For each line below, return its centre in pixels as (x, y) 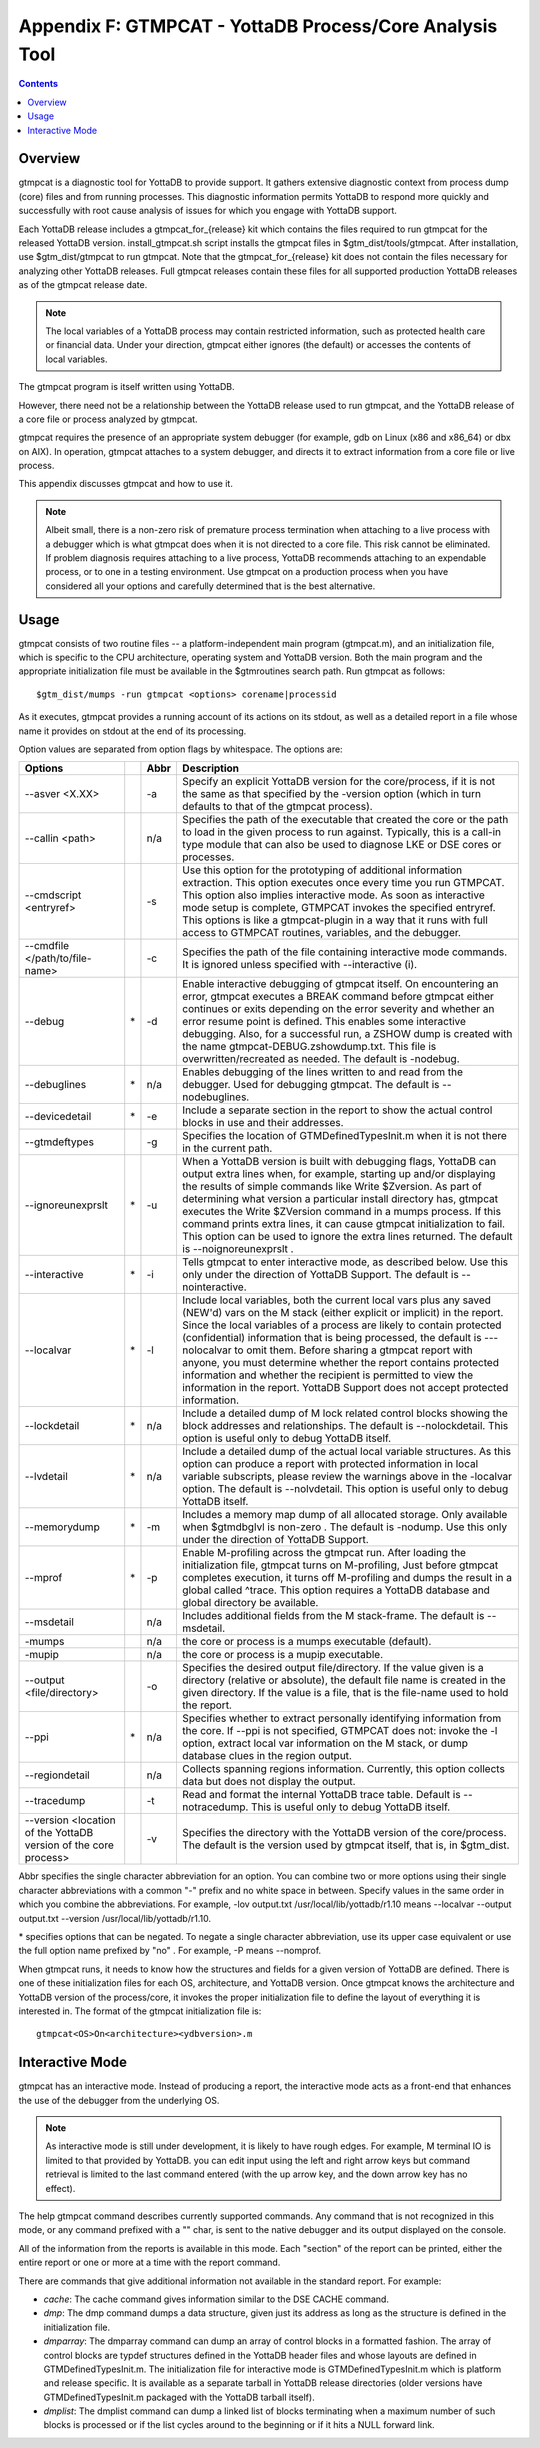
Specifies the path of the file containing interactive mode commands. (344, 952)
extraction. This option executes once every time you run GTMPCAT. (343, 883)
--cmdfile (47, 946)
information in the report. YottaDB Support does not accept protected (345, 1388)
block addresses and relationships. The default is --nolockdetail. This (345, 1426)
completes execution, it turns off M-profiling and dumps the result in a (346, 1578)
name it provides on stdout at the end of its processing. (132, 731)
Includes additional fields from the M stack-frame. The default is (333, 1616)
